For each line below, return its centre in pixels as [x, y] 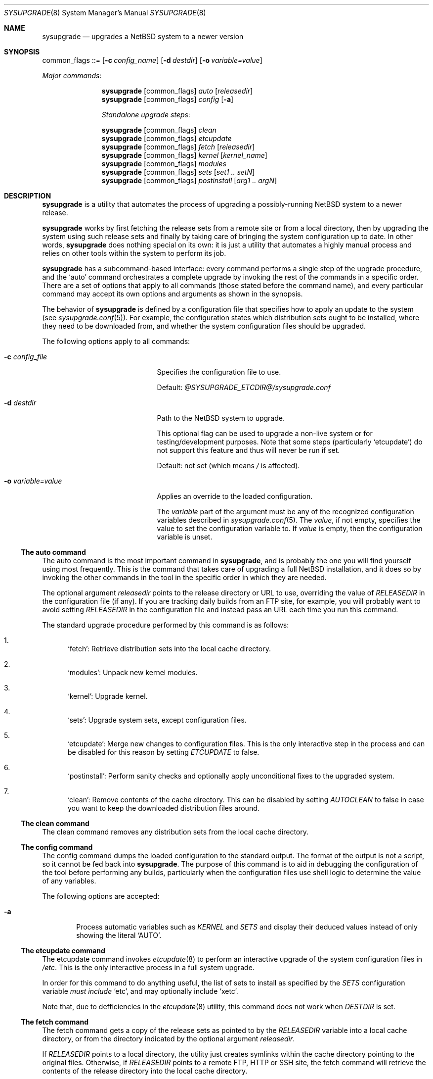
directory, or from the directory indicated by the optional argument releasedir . [169, 1039]
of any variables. [69, 881]
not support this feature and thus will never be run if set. [248, 450]
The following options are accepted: [101, 896]
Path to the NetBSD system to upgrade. [221, 418]
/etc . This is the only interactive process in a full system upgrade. [148, 967]
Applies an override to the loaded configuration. [235, 496]
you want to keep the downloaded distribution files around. [164, 808]
